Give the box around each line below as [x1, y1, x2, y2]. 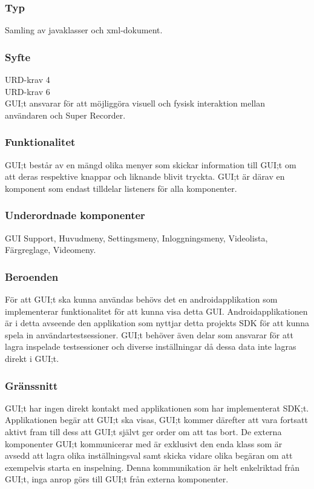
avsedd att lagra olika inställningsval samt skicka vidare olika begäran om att [5, 449, 293, 462]
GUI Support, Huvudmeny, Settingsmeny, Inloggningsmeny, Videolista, [5, 231, 268, 244]
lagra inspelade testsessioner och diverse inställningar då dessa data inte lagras [5, 340, 296, 353]
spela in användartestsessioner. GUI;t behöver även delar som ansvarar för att [5, 328, 293, 341]
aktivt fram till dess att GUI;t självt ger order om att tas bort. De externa [5, 425, 282, 438]
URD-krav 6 [5, 85, 50, 97]
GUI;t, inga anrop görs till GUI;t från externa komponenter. [5, 473, 229, 485]
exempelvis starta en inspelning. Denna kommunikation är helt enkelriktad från [5, 461, 300, 473]
